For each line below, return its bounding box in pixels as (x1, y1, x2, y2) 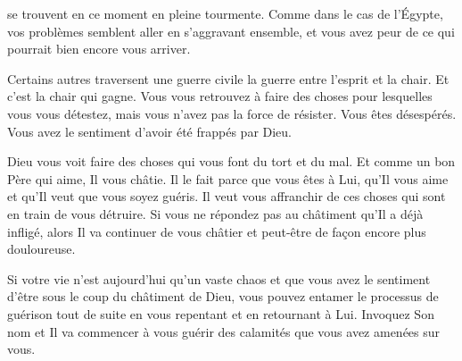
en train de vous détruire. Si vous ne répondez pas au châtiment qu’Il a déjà (7, 204, 424, 222)
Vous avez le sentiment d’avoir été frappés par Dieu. (7, 122, 293, 140)
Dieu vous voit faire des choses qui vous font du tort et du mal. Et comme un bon (7, 152, 456, 171)
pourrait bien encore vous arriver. (7, 39, 191, 58)
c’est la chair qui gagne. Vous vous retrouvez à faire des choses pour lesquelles (7, 87, 433, 105)
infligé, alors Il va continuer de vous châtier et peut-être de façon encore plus (7, 222, 426, 240)
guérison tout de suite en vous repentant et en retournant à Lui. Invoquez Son (7, 304, 434, 323)
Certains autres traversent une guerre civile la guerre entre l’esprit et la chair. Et (7, 69, 450, 88)
